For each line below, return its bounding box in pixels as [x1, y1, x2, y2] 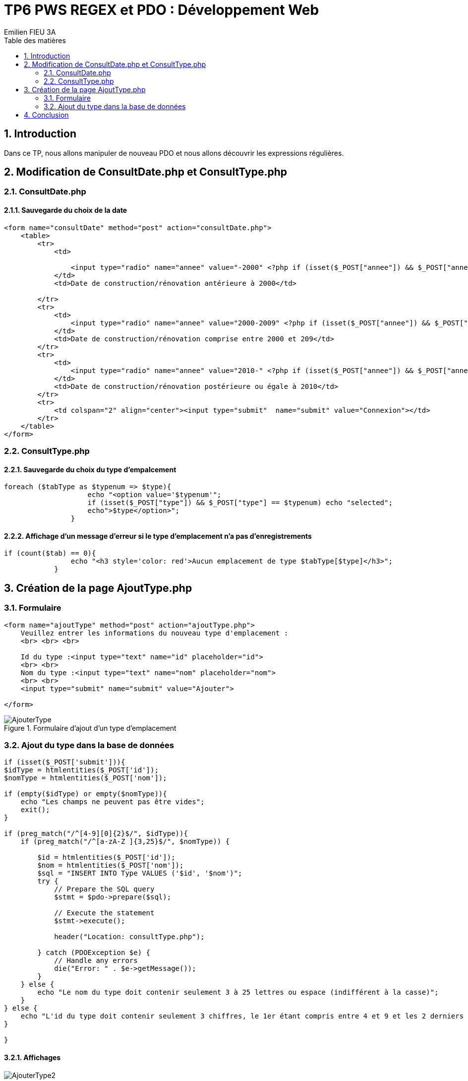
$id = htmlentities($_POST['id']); [37, 853, 175, 862]
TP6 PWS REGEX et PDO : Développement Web [4, 1, 319, 18]
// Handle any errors [54, 956, 138, 965]
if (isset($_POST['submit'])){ [4, 758, 125, 766]
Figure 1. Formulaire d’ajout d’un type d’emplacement [4, 723, 176, 732]
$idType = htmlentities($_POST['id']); [4, 766, 159, 774]
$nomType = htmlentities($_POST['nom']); [4, 774, 167, 782]
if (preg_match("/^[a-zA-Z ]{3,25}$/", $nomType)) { [20, 837, 230, 846]
